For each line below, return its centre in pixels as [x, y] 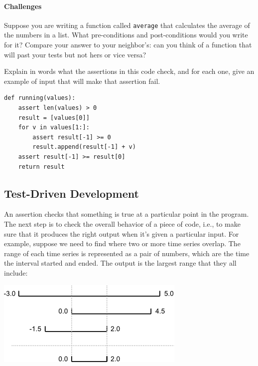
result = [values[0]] [54, 118]
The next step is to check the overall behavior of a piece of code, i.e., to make [122, 223]
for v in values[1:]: [54, 128]
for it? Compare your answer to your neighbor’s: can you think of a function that [128, 45]
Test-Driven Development [71, 193]
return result [41, 167]
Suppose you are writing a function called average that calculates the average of [127, 25]
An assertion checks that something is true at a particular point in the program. [127, 214]
